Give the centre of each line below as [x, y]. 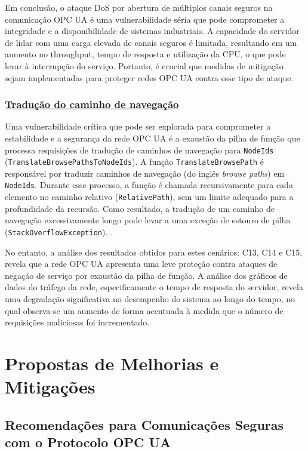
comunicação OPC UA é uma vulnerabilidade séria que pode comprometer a [145, 19]
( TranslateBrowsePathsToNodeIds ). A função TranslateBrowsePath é [134, 162]
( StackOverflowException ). [56, 231]
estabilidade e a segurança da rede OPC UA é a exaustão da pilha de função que [153, 138]
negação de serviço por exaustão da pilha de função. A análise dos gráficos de [146, 275]
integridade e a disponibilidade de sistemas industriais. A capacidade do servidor [152, 31]
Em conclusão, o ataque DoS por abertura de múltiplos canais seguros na [139, 7]
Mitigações [50, 387]
